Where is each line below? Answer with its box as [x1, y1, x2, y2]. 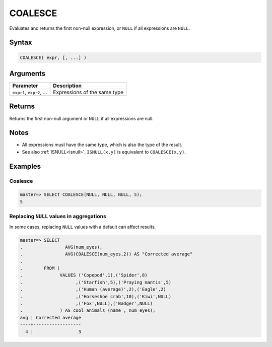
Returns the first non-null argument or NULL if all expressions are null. [9, 115, 154, 121]
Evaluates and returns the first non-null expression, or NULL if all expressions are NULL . [9, 25, 190, 31]
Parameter [12, 82, 38, 89]
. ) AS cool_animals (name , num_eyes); [20, 308, 156, 313]
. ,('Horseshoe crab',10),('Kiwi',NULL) [20, 294, 172, 299]
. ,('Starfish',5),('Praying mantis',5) [20, 280, 172, 285]
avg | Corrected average [20, 315, 82, 320]
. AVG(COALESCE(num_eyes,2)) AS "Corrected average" [20, 251, 193, 257]
